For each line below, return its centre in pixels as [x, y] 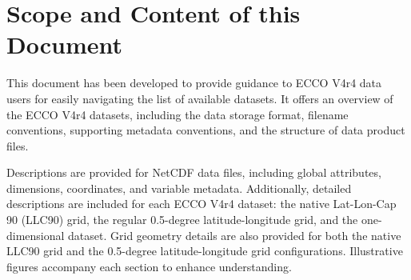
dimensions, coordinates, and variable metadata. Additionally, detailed [179, 188]
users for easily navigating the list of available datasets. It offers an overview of [200, 98]
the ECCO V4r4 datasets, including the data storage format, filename [178, 114]
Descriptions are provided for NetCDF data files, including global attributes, [194, 172]
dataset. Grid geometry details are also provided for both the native [235, 235]
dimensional [36, 235]
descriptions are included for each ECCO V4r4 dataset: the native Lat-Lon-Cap [202, 204]
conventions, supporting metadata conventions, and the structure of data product [206, 130]
